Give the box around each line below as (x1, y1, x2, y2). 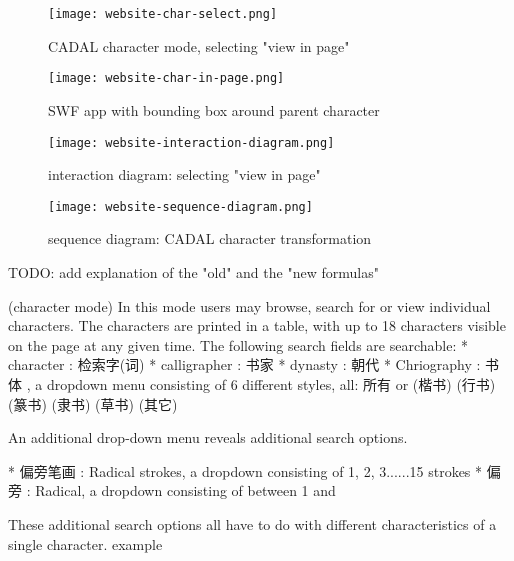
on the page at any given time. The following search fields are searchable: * (8, 334, 468, 355)
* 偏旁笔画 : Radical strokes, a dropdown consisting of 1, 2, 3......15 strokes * (8, 460, 483, 481)
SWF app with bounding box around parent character (48, 99, 380, 120)
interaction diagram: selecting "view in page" (48, 164, 321, 185)
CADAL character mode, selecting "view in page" (48, 35, 350, 56)
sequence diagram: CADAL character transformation (48, 228, 372, 249)
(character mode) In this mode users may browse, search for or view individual (8, 295, 491, 316)
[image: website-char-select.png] (48, 7, 278, 21)
